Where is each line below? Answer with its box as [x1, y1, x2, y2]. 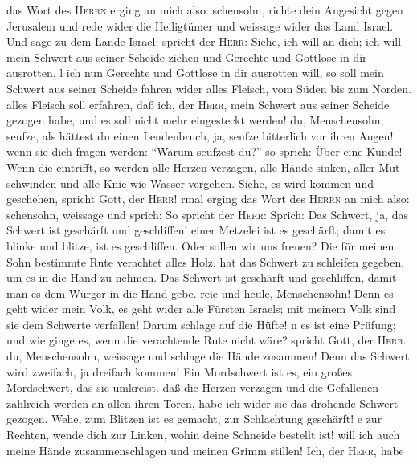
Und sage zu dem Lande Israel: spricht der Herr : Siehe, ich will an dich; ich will [6, 33, 402, 50]
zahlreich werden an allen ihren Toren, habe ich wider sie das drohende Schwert [6, 394, 399, 411]
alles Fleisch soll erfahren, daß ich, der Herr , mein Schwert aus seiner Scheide [6, 96, 390, 112]
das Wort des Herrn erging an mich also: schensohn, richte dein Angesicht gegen [6, 2, 403, 18]
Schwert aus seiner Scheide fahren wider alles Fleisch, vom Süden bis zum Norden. [6, 79, 411, 96]
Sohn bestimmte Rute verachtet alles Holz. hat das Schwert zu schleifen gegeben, [6, 253, 405, 270]
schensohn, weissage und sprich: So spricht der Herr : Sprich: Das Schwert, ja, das [6, 206, 409, 222]
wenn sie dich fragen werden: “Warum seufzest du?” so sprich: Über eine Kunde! [6, 143, 403, 160]
